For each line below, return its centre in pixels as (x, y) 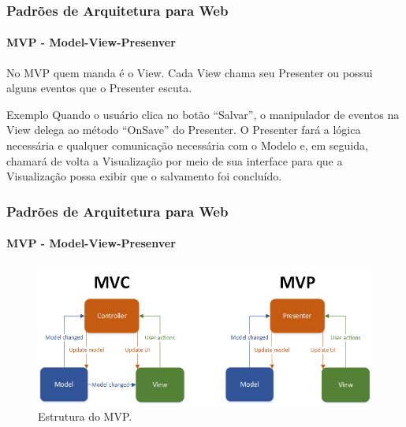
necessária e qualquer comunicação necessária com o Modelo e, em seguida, (187, 145)
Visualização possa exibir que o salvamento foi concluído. (144, 176)
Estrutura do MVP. (85, 416)
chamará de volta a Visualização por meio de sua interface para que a (175, 160)
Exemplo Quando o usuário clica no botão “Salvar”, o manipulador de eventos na (203, 114)
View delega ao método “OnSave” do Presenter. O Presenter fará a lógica (184, 130)
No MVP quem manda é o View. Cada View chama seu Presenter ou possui (190, 72)
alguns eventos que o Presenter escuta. (99, 88)
